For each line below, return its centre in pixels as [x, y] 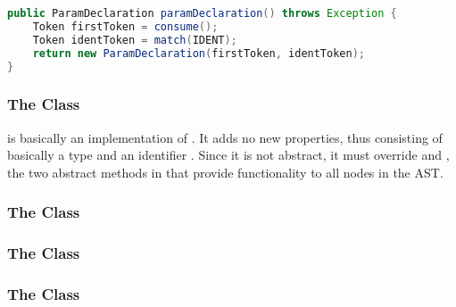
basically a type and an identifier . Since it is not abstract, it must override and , [228, 155]
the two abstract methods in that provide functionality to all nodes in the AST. [225, 172]
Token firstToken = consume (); [125, 26]
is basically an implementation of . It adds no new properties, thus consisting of [225, 137]
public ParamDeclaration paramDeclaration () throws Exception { [202, 13]
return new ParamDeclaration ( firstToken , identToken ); [199, 53]
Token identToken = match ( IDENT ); [135, 40]
